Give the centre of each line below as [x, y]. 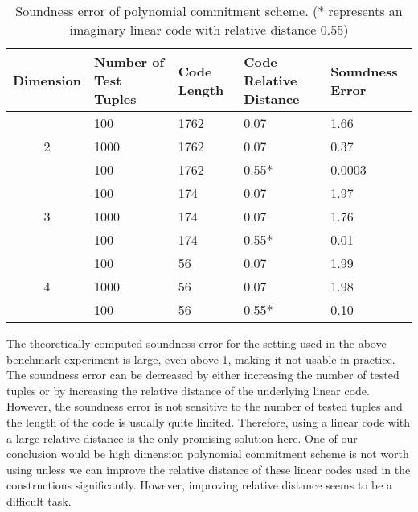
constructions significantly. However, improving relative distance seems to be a [200, 485]
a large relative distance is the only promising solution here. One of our [182, 438]
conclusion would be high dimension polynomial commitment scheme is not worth [208, 454]
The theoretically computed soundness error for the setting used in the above [197, 343]
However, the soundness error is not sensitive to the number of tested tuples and [205, 406]
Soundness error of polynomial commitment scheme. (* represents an [209, 11]
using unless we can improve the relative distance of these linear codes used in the [209, 469]
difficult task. [39, 500]
